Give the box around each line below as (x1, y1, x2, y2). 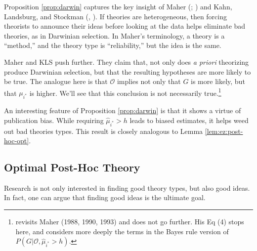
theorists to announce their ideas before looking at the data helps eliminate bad (4, 21, 246, 31)
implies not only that (117, 76, 181, 86)
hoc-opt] (4, 135, 29, 146)
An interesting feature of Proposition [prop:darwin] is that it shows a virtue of (4, 105, 241, 116)
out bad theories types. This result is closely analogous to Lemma (4, 125, 203, 136)
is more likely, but (191, 76, 245, 86)
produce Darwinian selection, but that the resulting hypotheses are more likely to (4, 66, 251, 77)
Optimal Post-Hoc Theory (4, 160, 140, 175)
